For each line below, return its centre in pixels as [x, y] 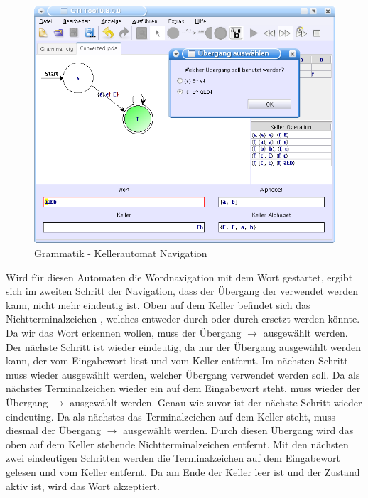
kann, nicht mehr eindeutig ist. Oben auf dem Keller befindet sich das [158, 304]
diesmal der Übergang [53, 430]
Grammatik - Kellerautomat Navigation [121, 253]
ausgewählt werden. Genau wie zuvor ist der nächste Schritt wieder [216, 402]
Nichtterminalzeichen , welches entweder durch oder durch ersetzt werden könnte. [183, 319]
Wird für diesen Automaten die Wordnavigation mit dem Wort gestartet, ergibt [179, 277]
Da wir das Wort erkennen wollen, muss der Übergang [124, 332]
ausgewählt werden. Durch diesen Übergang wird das [238, 430]
